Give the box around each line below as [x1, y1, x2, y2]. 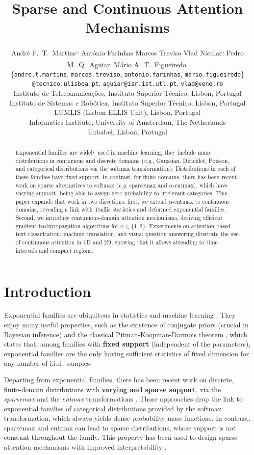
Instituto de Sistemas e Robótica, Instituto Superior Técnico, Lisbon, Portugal [9, 97, 246, 107]
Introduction [4, 281, 91, 301]
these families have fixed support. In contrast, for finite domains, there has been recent [15, 172, 237, 181]
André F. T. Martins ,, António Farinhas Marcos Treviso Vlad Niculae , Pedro [11, 46, 244, 57]
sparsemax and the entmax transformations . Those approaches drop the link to [4, 394, 243, 404]
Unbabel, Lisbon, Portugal [88, 126, 167, 136]
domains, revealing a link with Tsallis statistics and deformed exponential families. [15, 205, 226, 214]
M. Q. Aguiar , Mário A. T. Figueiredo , [67, 57, 188, 69]
